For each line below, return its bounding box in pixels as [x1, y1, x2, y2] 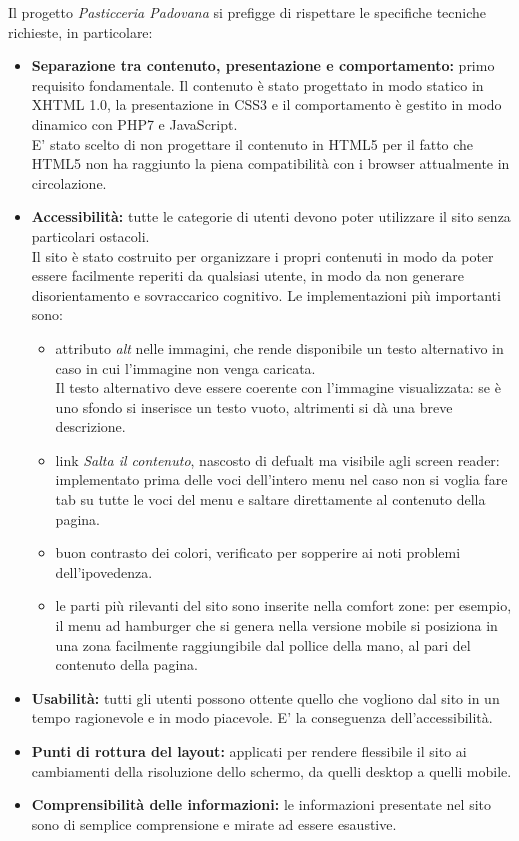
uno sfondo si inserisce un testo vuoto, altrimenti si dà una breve [55, 396, 453, 417]
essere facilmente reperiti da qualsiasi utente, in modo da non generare [31, 265, 464, 286]
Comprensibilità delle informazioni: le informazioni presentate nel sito [31, 794, 491, 815]
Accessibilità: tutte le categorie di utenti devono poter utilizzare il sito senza [31, 206, 511, 227]
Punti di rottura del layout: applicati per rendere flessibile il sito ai [31, 741, 467, 761]
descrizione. [55, 416, 126, 437]
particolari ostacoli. [31, 225, 150, 246]
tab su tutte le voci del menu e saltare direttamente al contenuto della [55, 489, 486, 510]
